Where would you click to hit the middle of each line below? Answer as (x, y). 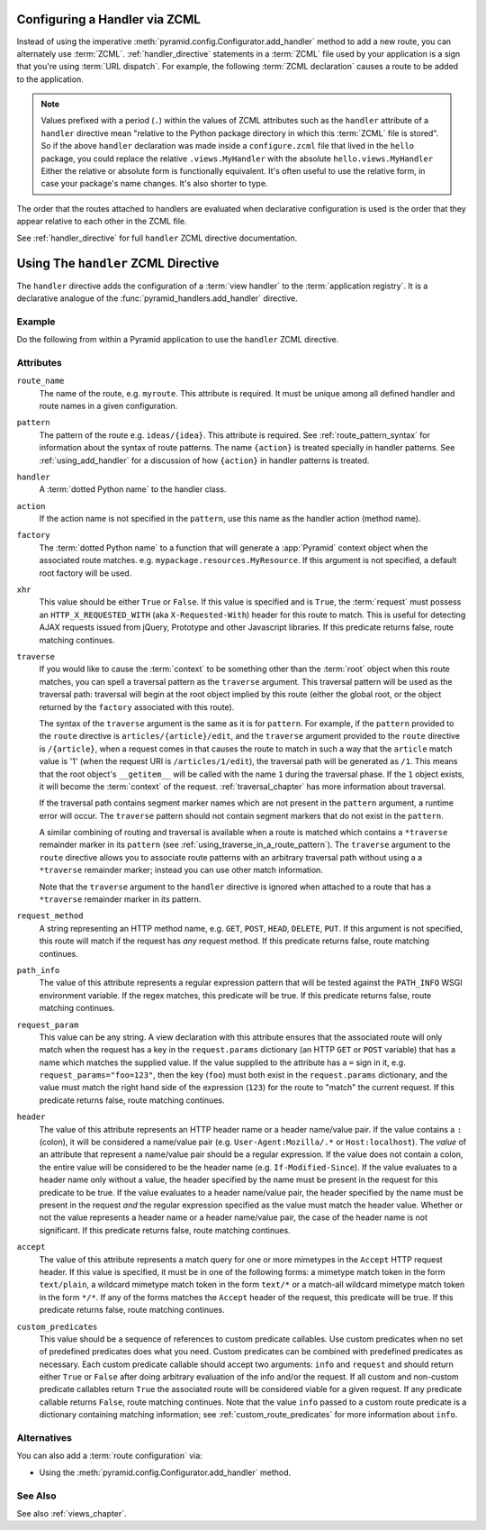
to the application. (50, 79)
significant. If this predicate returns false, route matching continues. (165, 1230)
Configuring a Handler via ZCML (109, 19)
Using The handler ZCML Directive (118, 264)
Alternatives (44, 1438)
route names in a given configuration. (108, 405)
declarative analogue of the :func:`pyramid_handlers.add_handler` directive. (157, 298)
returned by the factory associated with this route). (137, 706)
